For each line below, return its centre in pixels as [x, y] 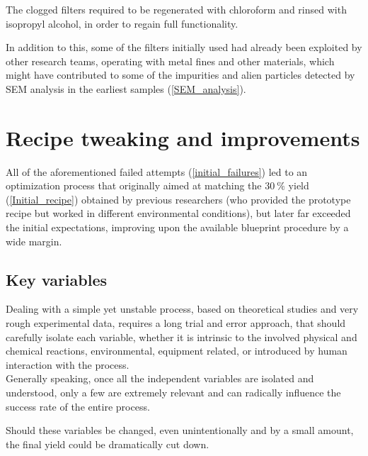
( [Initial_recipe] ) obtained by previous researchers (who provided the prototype [178, 199]
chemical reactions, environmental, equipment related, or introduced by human [177, 351]
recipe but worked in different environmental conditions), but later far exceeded [178, 213]
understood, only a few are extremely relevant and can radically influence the [173, 393]
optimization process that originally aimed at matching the [134, 185]
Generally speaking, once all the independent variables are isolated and [160, 378]
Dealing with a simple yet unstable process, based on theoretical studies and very [182, 309]
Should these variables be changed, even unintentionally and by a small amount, [180, 430]
